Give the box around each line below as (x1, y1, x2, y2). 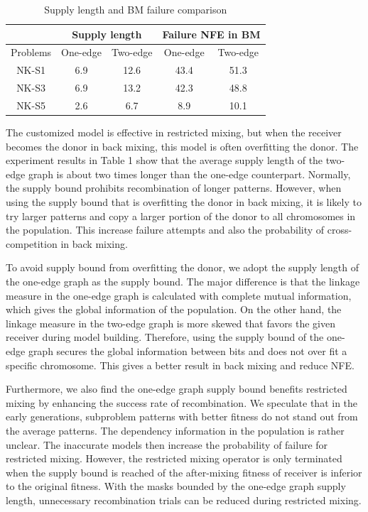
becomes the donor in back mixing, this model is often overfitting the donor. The (6, 138, 359, 153)
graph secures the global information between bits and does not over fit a (28, 343, 347, 358)
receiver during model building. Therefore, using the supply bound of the (6, 329, 324, 344)
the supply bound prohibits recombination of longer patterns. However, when (6, 180, 342, 195)
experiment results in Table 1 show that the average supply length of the (6, 153, 323, 168)
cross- (327, 222, 352, 237)
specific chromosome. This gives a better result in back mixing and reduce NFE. (6, 357, 355, 372)
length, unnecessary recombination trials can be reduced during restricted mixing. (6, 492, 362, 507)
